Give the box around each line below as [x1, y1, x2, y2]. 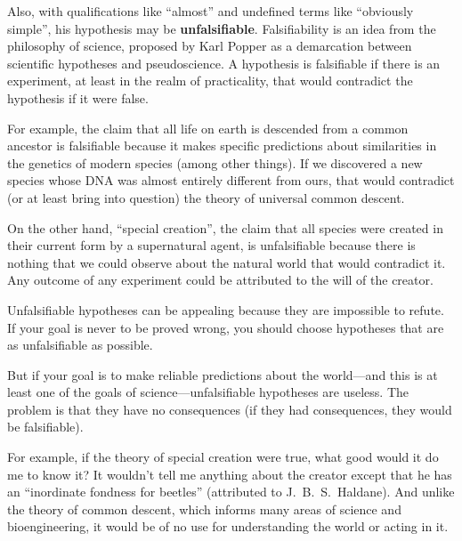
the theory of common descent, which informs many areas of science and [7, 499, 401, 518]
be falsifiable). [7, 417, 84, 436]
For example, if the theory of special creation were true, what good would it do [7, 448, 439, 466]
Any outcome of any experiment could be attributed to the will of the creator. [7, 270, 434, 289]
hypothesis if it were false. [7, 88, 149, 107]
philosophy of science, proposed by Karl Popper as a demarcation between [7, 36, 412, 55]
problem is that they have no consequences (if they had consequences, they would [7, 400, 452, 418]
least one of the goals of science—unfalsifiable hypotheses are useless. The [7, 383, 409, 401]
